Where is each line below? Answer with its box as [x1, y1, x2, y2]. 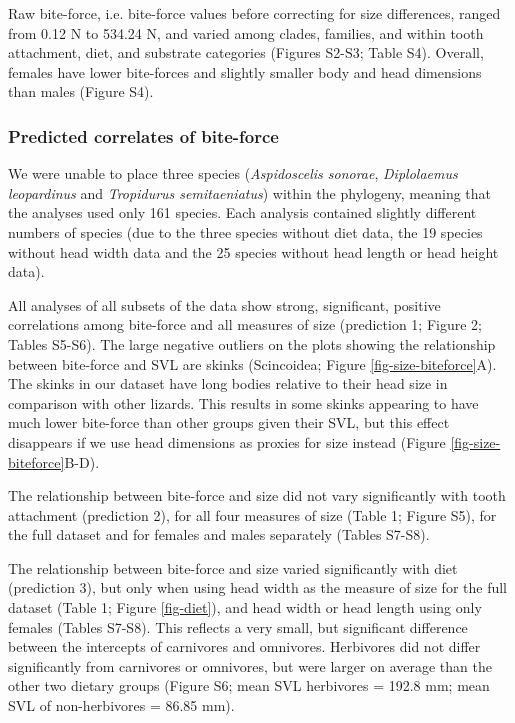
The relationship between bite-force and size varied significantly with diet [8, 557, 458, 578]
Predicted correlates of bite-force [8, 123, 279, 148]
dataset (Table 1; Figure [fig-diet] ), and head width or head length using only [8, 597, 482, 618]
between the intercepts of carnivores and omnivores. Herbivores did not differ [8, 636, 481, 657]
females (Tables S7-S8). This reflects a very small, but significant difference [8, 616, 468, 637]
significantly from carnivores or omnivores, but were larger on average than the [8, 655, 492, 676]
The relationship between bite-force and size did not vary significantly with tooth [8, 485, 506, 506]
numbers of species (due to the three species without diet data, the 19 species [8, 221, 483, 242]
